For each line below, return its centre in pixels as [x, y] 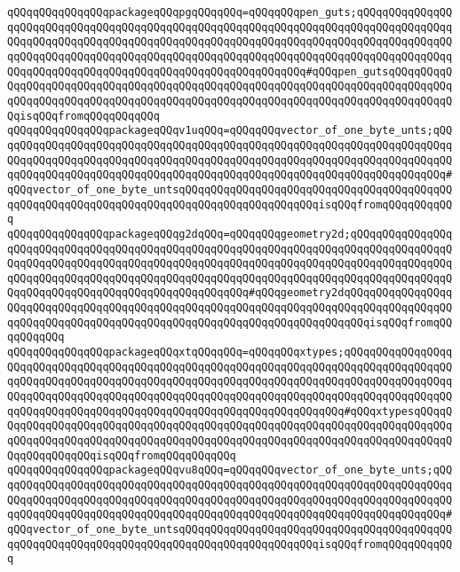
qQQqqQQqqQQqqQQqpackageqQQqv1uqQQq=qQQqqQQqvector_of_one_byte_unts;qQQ [230, 131]
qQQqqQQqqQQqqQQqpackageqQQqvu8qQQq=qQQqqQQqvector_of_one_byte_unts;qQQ [230, 470]
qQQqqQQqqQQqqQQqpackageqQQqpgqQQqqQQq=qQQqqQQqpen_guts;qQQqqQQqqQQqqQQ [230, 12]
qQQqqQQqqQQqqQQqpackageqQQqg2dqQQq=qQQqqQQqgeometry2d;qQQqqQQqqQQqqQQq [230, 234]
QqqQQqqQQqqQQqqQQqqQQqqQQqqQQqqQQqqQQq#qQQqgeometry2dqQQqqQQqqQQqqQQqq [230, 293]
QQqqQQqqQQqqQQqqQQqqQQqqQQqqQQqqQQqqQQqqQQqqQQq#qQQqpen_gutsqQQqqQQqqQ [230, 71]
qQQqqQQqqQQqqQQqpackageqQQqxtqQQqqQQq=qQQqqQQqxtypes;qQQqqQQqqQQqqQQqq [230, 353]
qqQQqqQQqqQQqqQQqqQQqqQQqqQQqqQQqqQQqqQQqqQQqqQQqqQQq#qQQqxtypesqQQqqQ [230, 411]
